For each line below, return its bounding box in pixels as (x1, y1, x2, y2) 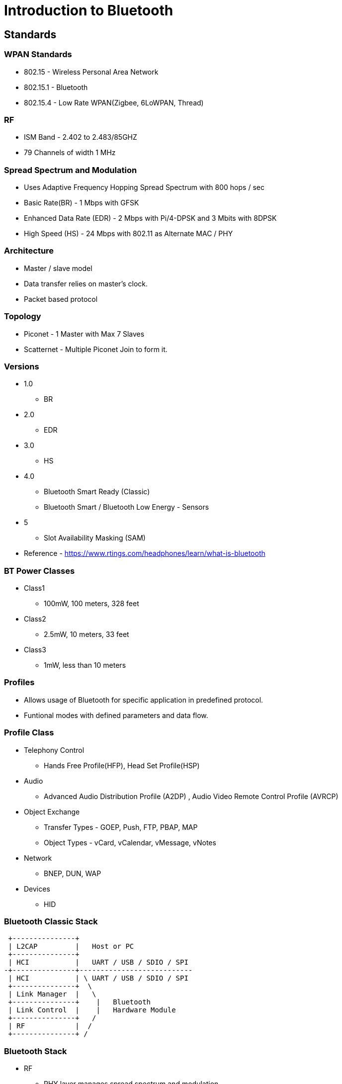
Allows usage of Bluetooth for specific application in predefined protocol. (24, 695, 263, 704)
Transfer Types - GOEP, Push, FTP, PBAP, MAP (44, 822, 198, 831)
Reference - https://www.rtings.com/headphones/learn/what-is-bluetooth (24, 549, 265, 558)
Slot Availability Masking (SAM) (44, 534, 146, 542)
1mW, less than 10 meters (44, 661, 126, 670)
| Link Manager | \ (8, 990, 96, 998)
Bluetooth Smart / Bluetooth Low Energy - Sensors (44, 503, 209, 512)
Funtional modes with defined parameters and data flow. (24, 711, 208, 720)
